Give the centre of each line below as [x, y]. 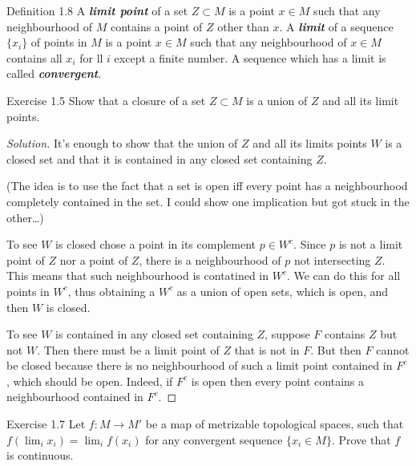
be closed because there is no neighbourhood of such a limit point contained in [200, 365]
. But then [336, 349]
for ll [91, 57]
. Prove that [361, 439]
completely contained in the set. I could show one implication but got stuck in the [208, 201]
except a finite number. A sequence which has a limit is [250, 57]
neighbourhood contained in [75, 397]
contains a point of [156, 26]
